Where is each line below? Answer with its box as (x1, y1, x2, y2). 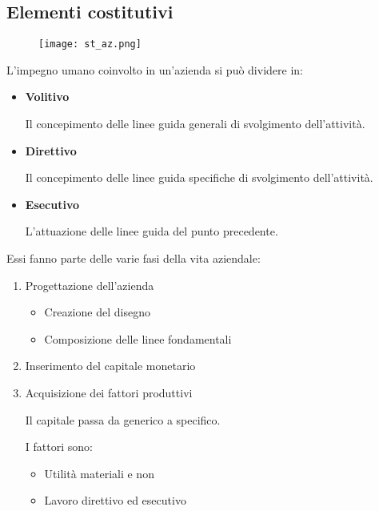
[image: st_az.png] (38, 38, 142, 50)
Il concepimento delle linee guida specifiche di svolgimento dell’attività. (25, 169, 373, 186)
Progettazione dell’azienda (25, 276, 154, 293)
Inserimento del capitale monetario (25, 357, 196, 374)
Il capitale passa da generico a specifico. (25, 411, 221, 428)
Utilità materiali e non (44, 465, 154, 481)
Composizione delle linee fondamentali (44, 330, 232, 347)
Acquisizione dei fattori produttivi (25, 384, 193, 400)
